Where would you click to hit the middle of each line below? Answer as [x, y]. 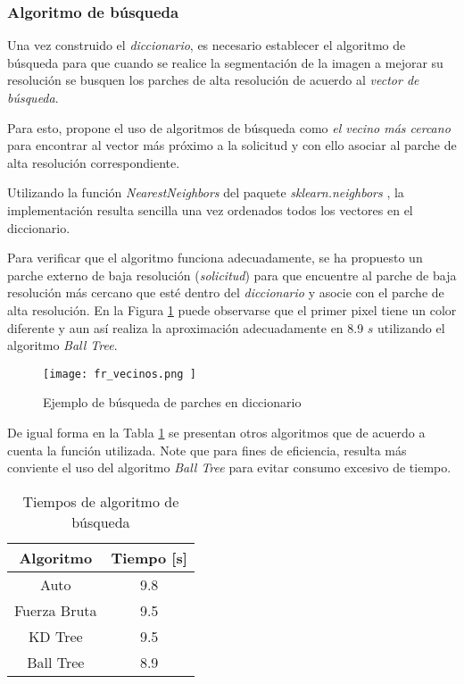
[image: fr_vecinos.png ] [120, 374]
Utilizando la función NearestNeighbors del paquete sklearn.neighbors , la [206, 192]
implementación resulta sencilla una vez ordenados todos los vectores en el [210, 209]
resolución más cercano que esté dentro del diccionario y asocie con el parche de [226, 292]
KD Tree [55, 636]
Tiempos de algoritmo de [101, 501]
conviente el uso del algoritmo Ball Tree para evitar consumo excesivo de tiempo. [229, 467]
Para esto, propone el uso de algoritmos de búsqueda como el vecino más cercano [229, 127]
